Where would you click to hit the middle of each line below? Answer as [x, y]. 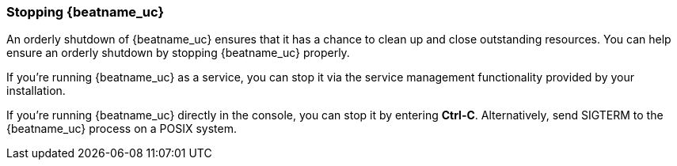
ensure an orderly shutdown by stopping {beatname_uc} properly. [178, 53]
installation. [36, 91]
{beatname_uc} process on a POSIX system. [122, 129]
